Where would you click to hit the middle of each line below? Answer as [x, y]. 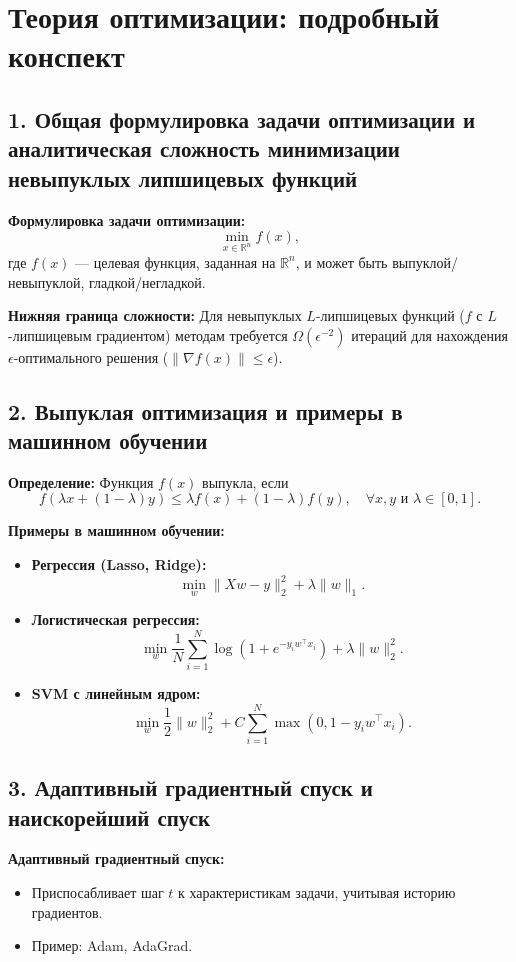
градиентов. [67, 911]
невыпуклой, [46, 281]
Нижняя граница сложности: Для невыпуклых [155, 315]
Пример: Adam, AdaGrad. [112, 945]
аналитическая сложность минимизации [204, 148]
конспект [66, 55]
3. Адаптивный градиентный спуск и [190, 787]
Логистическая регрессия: [115, 619]
